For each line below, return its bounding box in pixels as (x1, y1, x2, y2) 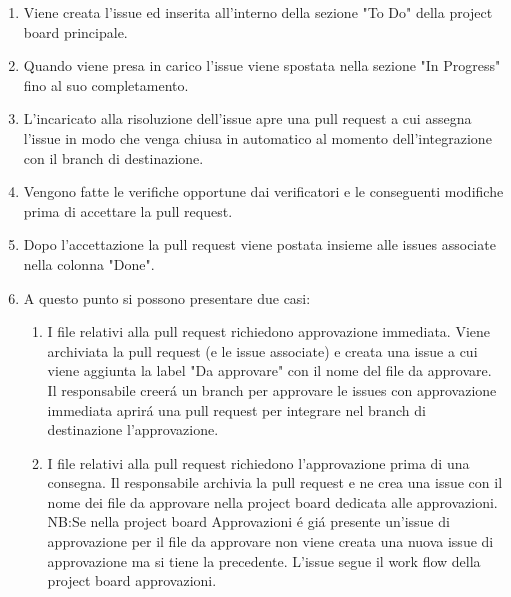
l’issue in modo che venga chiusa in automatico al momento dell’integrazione (23, 127, 492, 148)
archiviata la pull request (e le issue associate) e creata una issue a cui (47, 340, 478, 361)
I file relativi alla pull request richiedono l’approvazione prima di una (47, 452, 470, 473)
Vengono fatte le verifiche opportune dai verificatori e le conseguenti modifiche (23, 181, 504, 202)
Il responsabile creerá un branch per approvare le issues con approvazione (47, 379, 497, 400)
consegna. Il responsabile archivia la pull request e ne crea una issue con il (47, 472, 503, 493)
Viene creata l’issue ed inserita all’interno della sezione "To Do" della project (23, 2, 493, 22)
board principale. (23, 21, 128, 42)
